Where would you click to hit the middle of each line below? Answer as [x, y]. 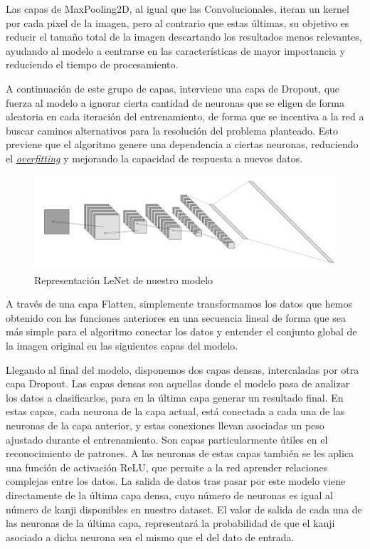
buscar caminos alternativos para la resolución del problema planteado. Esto [172, 130]
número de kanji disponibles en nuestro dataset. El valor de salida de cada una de [184, 509]
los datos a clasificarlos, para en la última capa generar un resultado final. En [175, 397]
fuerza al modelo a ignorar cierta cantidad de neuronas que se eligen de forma [175, 102]
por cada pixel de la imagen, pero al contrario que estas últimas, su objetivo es [178, 22]
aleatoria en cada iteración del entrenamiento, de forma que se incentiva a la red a [185, 116]
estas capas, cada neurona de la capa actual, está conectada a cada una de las [175, 411]
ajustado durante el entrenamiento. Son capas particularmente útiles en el [167, 439]
